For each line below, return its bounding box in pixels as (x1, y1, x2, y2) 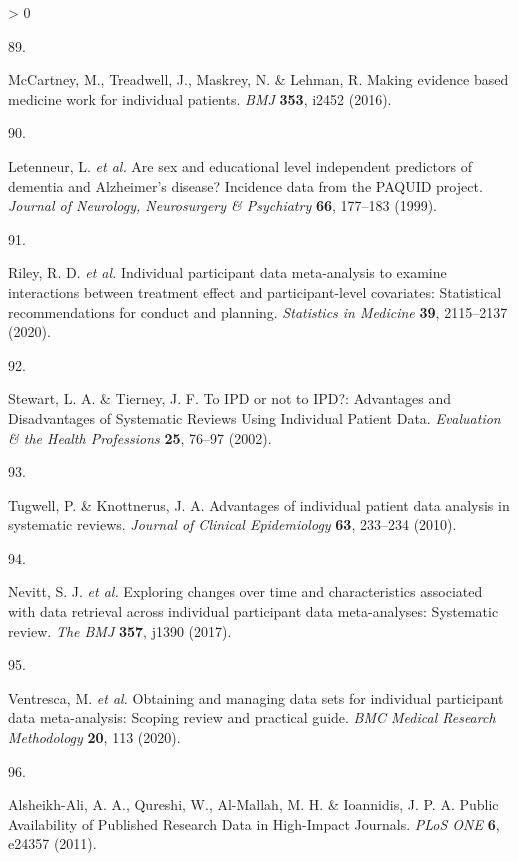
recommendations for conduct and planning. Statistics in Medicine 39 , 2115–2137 (8, 301, 508, 322)
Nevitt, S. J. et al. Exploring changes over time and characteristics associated (8, 581, 483, 602)
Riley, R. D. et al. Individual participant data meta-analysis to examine (8, 262, 447, 283)
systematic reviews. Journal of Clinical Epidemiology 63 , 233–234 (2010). (8, 514, 457, 535)
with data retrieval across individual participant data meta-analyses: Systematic (8, 601, 499, 622)
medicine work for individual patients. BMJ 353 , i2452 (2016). (8, 88, 392, 109)
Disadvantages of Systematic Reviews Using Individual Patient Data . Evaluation (8, 407, 501, 428)
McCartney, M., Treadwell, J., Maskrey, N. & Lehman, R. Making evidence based (8, 69, 509, 90)
